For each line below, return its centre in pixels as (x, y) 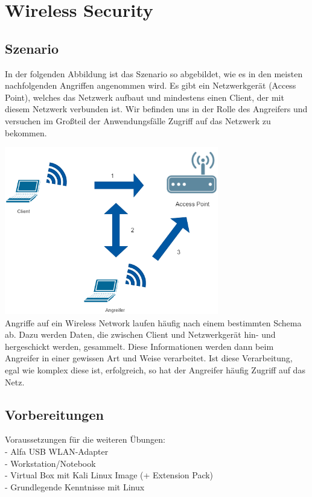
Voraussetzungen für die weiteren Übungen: (85, 439)
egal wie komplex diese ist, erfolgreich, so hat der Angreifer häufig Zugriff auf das (155, 370)
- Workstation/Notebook (50, 463)
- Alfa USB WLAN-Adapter (57, 451)
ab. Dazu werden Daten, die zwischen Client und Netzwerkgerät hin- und (140, 334)
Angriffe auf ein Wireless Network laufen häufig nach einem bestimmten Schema (153, 322)
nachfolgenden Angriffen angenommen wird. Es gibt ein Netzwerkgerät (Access (151, 85)
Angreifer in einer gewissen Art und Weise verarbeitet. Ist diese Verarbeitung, (149, 358)
